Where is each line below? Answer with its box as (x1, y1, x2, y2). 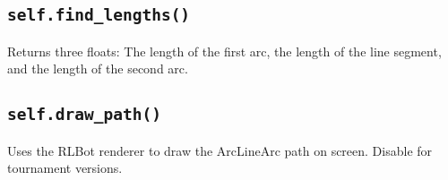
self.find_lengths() (7, 5, 191, 25)
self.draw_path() (7, 105, 161, 124)
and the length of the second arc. (7, 59, 188, 78)
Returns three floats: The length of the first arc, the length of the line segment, (7, 41, 442, 60)
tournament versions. (7, 159, 123, 177)
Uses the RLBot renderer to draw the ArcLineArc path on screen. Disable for (7, 141, 433, 159)
